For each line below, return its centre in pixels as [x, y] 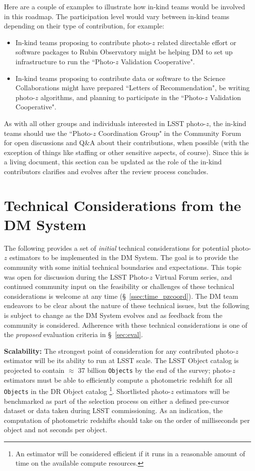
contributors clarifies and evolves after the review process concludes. [106, 171]
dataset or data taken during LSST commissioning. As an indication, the [113, 410]
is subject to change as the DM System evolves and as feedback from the [113, 315]
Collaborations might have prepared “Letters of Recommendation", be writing [133, 88]
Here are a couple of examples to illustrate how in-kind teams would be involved [125, 6]
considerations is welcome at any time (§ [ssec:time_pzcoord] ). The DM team [121, 296]
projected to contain [34, 370]
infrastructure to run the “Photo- [65, 61]
